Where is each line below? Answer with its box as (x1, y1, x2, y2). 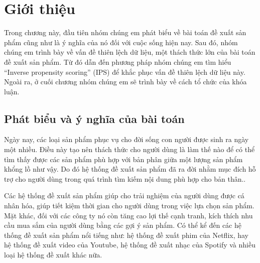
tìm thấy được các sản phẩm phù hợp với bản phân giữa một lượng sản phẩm (4, 154, 243, 164)
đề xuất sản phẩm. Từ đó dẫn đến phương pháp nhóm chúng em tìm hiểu (4, 56, 231, 67)
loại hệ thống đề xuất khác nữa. (4, 249, 102, 260)
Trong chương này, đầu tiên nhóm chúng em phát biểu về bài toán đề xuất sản (4, 27, 246, 38)
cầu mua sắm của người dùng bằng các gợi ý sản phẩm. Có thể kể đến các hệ (4, 220, 241, 230)
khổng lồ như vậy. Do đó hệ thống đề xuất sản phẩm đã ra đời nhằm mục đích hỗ (4, 164, 256, 174)
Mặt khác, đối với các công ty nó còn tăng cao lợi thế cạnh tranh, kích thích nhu (4, 210, 253, 220)
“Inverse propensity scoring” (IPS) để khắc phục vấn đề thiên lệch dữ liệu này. (4, 66, 245, 77)
